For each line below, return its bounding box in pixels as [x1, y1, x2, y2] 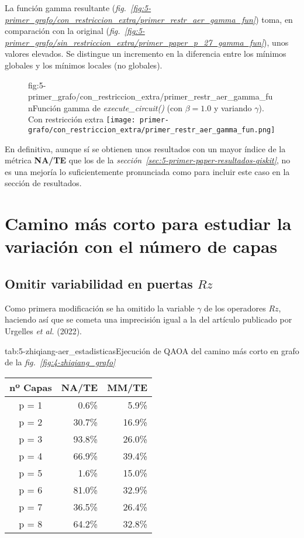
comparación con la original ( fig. [5, 25, 120, 37]
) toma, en [255, 13, 293, 25]
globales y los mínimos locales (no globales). [5, 59, 163, 71]
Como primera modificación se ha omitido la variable [5, 301, 195, 314]
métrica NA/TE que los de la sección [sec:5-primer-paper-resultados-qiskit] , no [5, 154, 291, 166]
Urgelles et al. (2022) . [5, 324, 82, 337]
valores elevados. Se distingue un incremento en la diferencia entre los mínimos [5, 47, 286, 60]
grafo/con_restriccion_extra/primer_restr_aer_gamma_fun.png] [28, 126, 275, 134]
